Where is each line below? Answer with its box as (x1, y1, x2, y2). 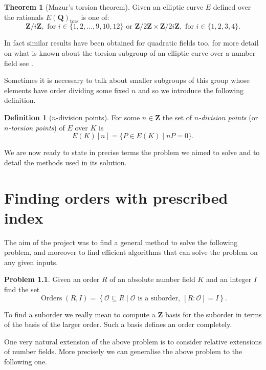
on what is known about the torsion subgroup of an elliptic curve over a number (4, 47, 256, 58)
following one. (4, 356, 48, 366)
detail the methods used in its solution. (4, 157, 127, 167)
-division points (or (198, 112, 258, 122)
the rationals (4, 11, 44, 22)
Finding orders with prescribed (4, 187, 228, 208)
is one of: (81, 11, 109, 22)
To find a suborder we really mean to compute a (4, 309, 156, 319)
